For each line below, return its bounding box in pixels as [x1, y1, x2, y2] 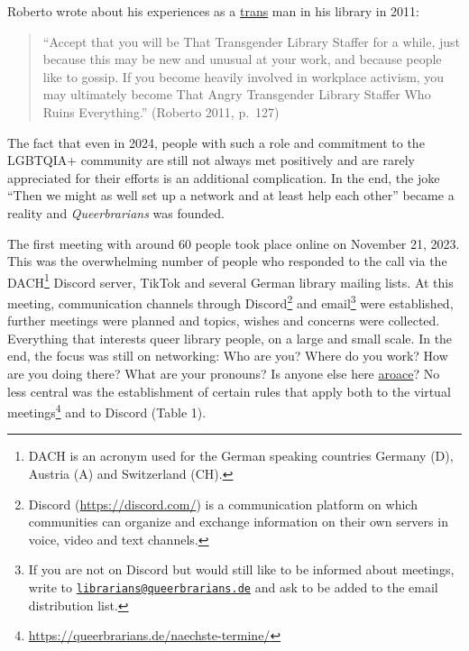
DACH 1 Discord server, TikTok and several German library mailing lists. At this [7, 270, 454, 291]
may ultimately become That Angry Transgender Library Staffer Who [42, 85, 431, 104]
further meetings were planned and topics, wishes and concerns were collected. [7, 311, 440, 330]
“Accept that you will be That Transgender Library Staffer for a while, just [42, 32, 461, 50]
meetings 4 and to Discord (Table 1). [7, 400, 207, 421]
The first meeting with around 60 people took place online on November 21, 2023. [7, 234, 460, 252]
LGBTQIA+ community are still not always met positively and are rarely [7, 151, 415, 170]
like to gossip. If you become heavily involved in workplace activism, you [42, 67, 445, 86]
